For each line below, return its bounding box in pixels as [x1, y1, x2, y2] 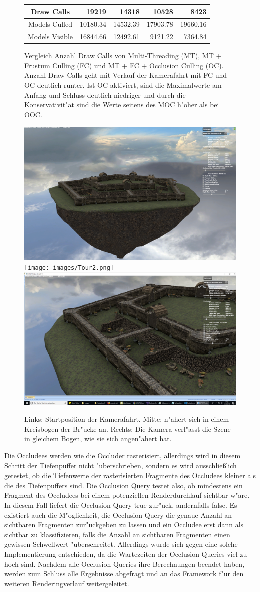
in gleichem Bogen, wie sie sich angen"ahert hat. [24, 433, 172, 444]
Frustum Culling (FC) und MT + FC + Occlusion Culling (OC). [24, 60, 224, 70]
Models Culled [28, 19, 72, 29]
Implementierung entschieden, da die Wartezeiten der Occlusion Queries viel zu [4, 549, 247, 559]
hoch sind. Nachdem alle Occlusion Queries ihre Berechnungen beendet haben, [4, 558, 245, 569]
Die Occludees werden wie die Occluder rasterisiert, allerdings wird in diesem [4, 450, 241, 461]
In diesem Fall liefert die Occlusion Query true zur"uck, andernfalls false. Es [4, 500, 237, 510]
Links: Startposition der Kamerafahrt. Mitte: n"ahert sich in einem [24, 414, 229, 424]
